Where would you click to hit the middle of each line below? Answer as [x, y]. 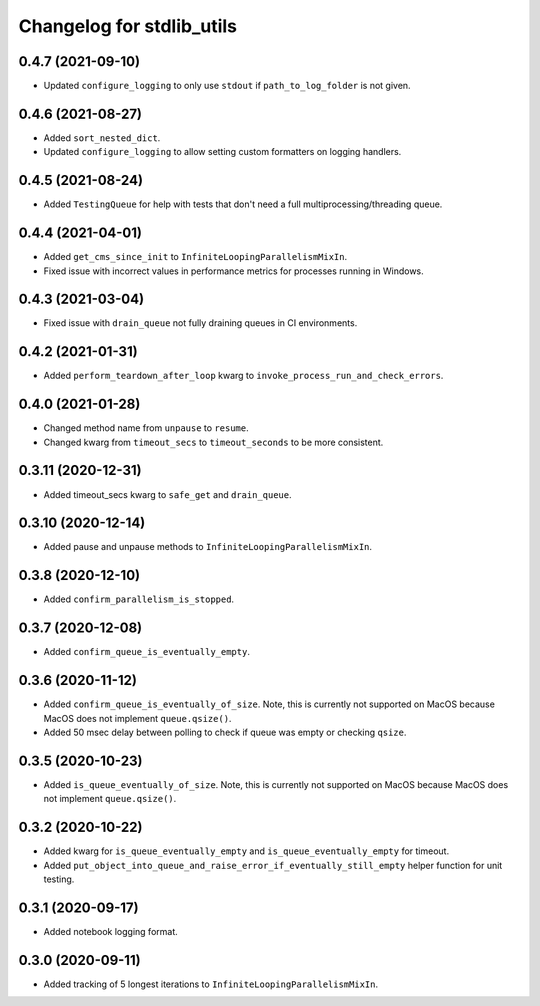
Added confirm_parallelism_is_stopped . [139, 599]
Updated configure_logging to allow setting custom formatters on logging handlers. [222, 152]
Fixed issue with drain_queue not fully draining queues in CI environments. [200, 323]
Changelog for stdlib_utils [128, 26]
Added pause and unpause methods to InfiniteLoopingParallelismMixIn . [208, 547]
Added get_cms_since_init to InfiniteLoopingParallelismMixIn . [195, 257]
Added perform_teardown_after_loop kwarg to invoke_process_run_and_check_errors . [243, 376]
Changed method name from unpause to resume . [146, 428]
